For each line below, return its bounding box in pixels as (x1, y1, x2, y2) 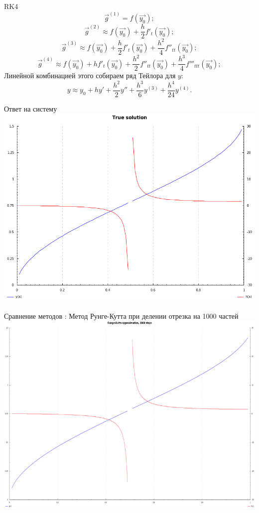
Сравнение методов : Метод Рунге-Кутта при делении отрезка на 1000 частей (4, 310, 239, 321)
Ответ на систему (4, 103, 57, 114)
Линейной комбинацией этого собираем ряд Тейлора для (4, 70, 176, 81)
